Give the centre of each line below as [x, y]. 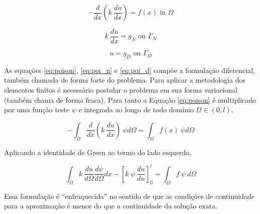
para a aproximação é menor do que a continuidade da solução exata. [111, 206]
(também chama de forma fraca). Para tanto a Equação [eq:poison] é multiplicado [130, 99]
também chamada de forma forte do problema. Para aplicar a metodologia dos [125, 80]
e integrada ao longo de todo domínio [136, 110]
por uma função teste [37, 110]
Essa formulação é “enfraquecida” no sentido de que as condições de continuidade [129, 196]
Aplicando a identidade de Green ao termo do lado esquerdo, [98, 152]
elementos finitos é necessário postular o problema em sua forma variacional [121, 90]
